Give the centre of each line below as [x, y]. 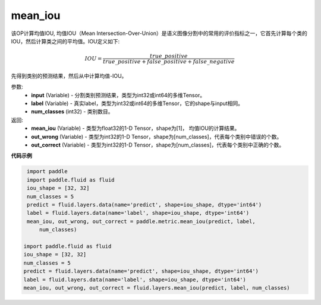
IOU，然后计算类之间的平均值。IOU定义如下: [65, 41]
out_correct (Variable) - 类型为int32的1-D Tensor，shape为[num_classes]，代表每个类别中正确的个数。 [158, 145]
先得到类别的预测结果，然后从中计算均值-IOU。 [69, 76]
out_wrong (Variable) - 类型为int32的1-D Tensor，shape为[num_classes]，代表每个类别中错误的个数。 [157, 136]
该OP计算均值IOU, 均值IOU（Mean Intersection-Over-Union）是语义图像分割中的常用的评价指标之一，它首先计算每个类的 [159, 33]
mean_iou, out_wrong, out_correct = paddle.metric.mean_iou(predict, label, [141, 221]
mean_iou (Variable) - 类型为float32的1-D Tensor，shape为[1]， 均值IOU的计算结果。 [136, 128]
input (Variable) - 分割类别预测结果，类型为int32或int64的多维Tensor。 [118, 95]
